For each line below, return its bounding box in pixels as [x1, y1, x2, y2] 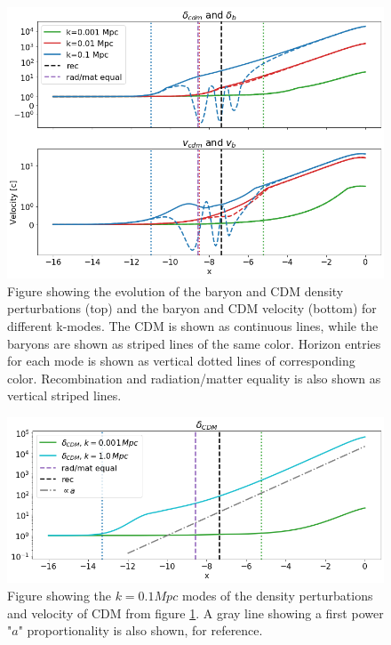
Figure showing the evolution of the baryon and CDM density [7, 281, 344, 300]
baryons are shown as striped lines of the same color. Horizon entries [7, 334, 381, 352]
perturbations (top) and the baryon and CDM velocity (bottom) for [7, 299, 377, 318]
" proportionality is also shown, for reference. [18, 621, 263, 640]
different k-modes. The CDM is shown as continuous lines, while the [7, 316, 379, 335]
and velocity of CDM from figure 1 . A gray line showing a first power [7, 603, 384, 622]
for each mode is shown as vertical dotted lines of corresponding [7, 351, 355, 370]
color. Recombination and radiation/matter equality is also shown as [7, 368, 381, 387]
